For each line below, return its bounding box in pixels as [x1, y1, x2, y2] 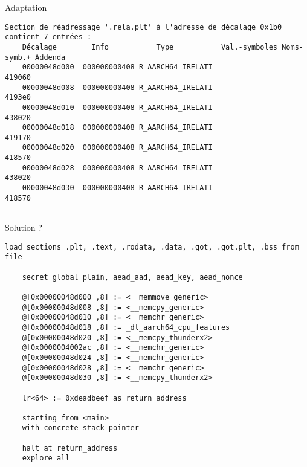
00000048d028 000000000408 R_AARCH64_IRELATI [22, 163, 213, 172]
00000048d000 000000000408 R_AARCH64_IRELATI [22, 63, 213, 72]
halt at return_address [22, 443, 118, 453]
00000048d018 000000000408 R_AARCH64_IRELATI [22, 123, 213, 132]
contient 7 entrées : [5, 33, 92, 42]
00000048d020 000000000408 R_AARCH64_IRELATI [22, 143, 213, 152]
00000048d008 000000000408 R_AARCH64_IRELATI [22, 83, 213, 92]
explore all [22, 454, 70, 463]
